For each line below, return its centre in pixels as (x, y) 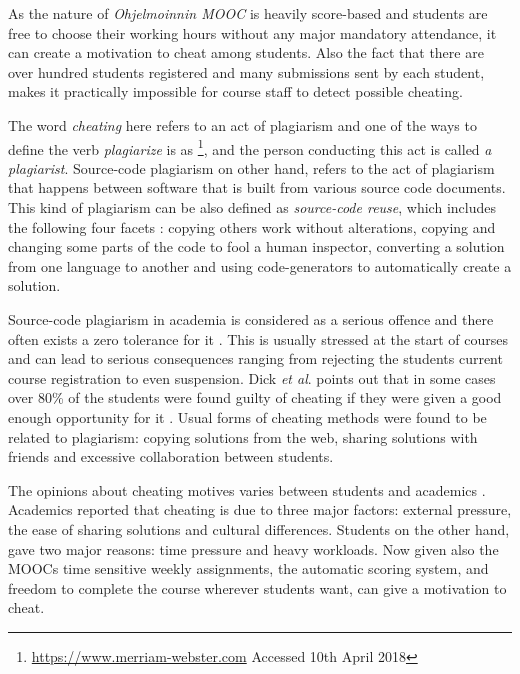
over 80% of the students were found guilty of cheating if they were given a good (255, 397)
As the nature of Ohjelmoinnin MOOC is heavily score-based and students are (248, 13)
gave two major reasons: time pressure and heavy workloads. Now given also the (253, 548)
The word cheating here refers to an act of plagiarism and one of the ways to (242, 124)
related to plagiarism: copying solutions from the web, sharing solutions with (243, 436)
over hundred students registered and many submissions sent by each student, (246, 71)
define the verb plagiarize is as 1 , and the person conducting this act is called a (250, 147)
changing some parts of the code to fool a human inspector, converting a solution (256, 246)
